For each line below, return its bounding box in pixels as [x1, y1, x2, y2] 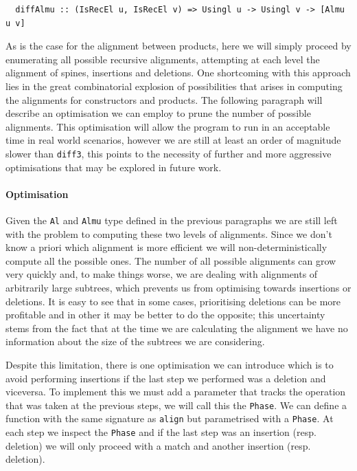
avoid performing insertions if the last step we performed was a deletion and [5, 371, 326, 385]
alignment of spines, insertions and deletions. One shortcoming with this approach [5, 65, 351, 80]
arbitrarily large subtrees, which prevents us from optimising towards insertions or [5, 281, 352, 295]
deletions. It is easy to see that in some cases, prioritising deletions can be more [5, 294, 341, 308]
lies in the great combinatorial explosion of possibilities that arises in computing [5, 78, 343, 93]
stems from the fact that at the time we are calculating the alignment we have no [5, 320, 348, 335]
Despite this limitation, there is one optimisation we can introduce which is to [5, 357, 334, 371]
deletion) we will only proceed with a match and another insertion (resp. [5, 438, 311, 452]
